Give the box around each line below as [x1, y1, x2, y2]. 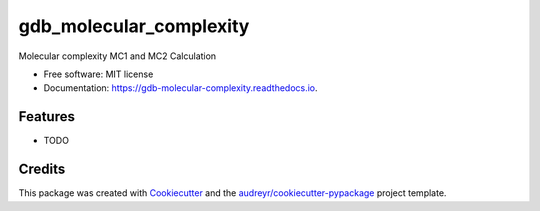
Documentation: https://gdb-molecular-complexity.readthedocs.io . [43, 82, 319, 94]
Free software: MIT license [43, 68, 154, 80]
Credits [18, 161, 66, 178]
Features [18, 108, 75, 125]
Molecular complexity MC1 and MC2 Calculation [18, 50, 217, 62]
